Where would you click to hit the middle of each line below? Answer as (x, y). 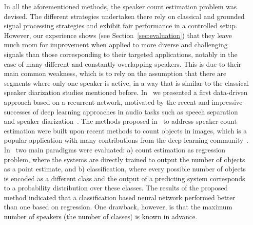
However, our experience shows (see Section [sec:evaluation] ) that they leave (118, 35)
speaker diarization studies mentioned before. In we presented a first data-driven (126, 92)
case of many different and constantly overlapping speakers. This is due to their (123, 64)
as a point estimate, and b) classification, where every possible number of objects (125, 169)
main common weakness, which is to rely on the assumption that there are (115, 73)
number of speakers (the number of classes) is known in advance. (101, 216)
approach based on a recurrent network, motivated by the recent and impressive (123, 102)
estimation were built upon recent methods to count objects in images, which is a (126, 130)
